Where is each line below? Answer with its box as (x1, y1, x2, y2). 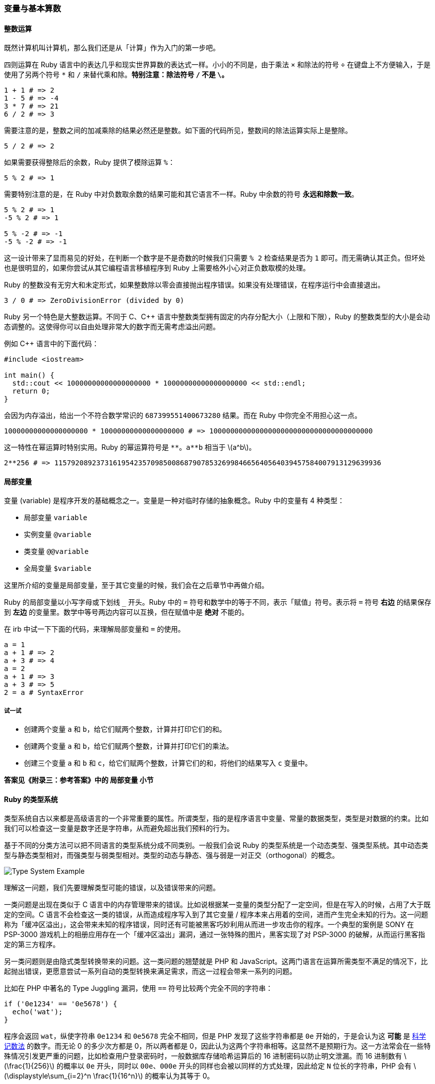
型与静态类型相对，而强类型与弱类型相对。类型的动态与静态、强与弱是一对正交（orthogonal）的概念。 (4, 851, 339, 860)
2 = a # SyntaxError (4, 688, 84, 697)
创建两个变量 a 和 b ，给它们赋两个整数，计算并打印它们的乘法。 (24, 742, 233, 751)
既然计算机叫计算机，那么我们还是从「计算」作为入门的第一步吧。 (4, 43, 220, 52)
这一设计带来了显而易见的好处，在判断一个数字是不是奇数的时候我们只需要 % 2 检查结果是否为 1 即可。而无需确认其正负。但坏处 (4, 254, 426, 263)
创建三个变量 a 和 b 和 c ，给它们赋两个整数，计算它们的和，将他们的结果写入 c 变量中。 (24, 759, 312, 768)
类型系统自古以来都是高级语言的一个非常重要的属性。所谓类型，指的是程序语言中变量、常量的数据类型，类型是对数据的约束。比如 (4, 814, 429, 823)
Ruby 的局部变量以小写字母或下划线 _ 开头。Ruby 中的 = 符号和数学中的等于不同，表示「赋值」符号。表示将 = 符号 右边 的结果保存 (4, 598, 432, 607)
